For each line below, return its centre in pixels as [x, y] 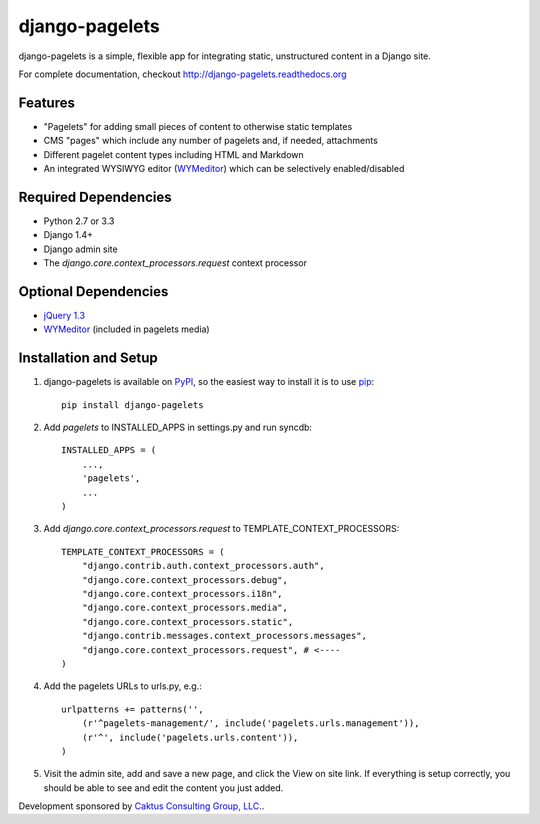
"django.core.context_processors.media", [185, 608]
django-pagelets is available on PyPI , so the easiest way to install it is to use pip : [209, 382]
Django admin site [81, 249]
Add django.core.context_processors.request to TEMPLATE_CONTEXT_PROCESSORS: [221, 529]
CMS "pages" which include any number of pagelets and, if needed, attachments [211, 141]
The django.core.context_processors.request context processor [175, 263]
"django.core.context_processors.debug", [185, 579]
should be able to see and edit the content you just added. [163, 787]
